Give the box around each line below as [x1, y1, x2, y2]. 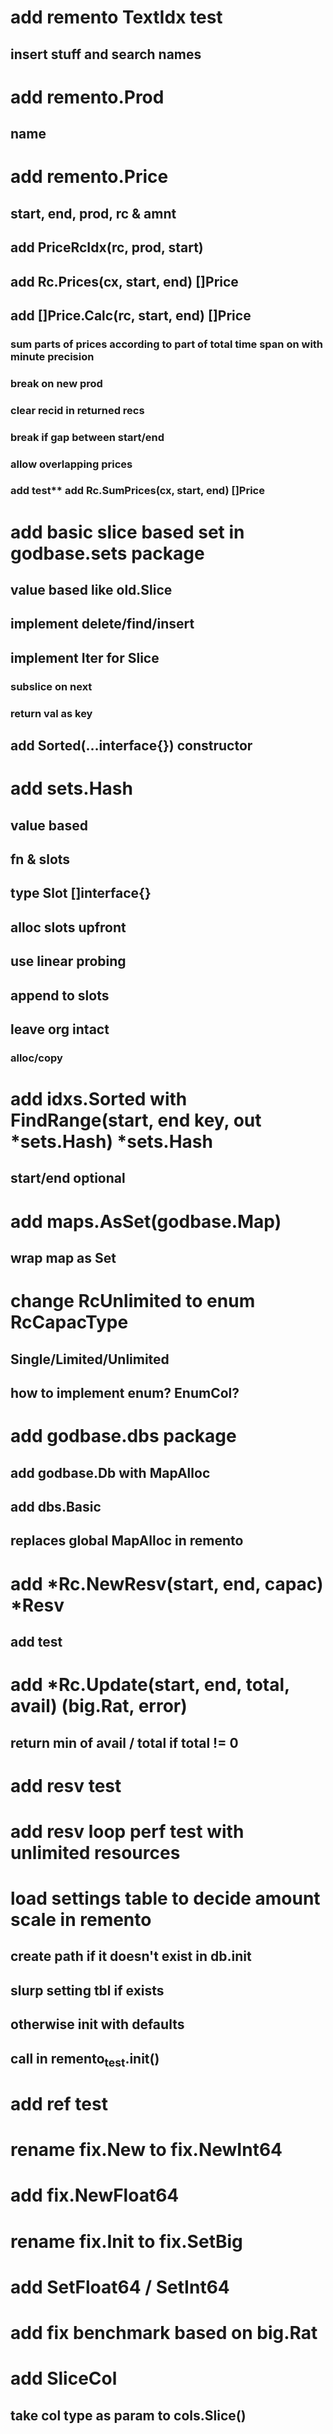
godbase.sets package [10, 542, 205, 565]
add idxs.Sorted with [10, 1088, 188, 1111]
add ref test [10, 2093, 108, 2116]
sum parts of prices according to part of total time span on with [10, 337, 324, 351]
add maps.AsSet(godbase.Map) [10, 1210, 282, 1233]
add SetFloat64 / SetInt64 [10, 2276, 230, 2298]
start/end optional [10, 1170, 126, 1187]
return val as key [10, 706, 93, 720]
